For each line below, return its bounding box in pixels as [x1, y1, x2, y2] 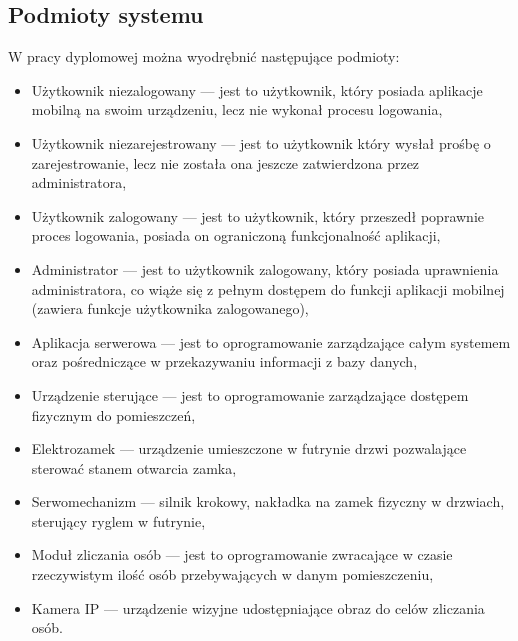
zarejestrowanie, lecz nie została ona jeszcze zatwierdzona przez [31, 152, 420, 173]
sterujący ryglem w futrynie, [31, 510, 206, 531]
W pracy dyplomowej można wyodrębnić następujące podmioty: [8, 46, 400, 67]
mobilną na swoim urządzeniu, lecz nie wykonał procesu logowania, [31, 99, 443, 120]
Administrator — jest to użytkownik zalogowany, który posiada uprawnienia [31, 258, 499, 279]
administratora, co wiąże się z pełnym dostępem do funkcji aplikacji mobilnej [31, 278, 505, 299]
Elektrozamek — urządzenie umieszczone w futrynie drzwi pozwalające [31, 438, 467, 459]
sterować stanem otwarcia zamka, [31, 457, 237, 478]
